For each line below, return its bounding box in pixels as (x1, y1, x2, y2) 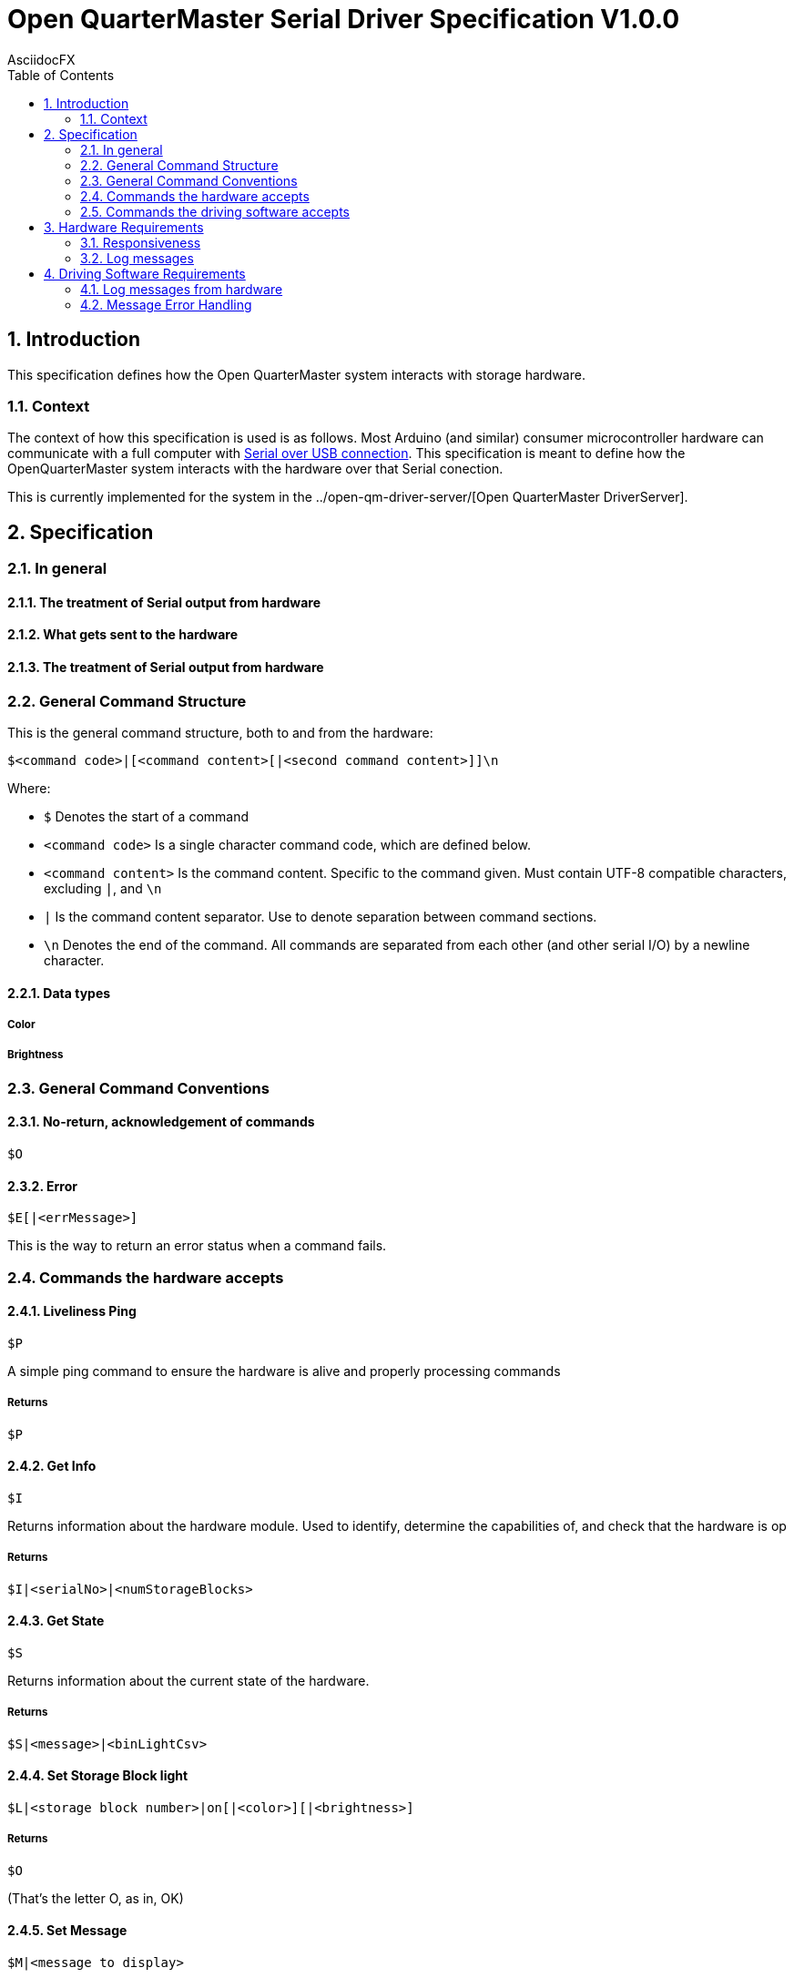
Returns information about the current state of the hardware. (7, 1672, 370, 1688)
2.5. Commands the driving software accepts (80, 203, 350, 219)
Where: (7, 780, 51, 796)
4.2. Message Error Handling (80, 296, 252, 312)
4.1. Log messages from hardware (80, 280, 283, 297)
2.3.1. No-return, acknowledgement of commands (7, 1114, 315, 1130)
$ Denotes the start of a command (44, 809, 249, 824)
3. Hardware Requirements (44, 219, 204, 235)
